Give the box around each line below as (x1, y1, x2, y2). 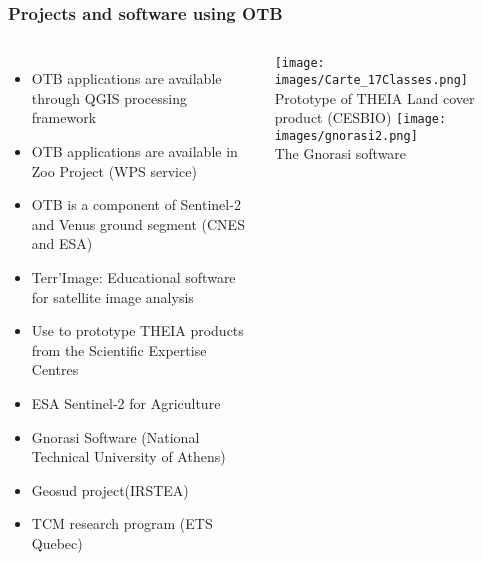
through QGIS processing (31, 87, 187, 108)
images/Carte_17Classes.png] (274, 72, 468, 87)
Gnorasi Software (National (31, 426, 200, 447)
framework (31, 107, 97, 128)
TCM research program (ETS (31, 513, 213, 534)
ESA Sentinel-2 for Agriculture (31, 392, 221, 413)
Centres (31, 359, 79, 380)
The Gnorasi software (274, 143, 407, 164)
